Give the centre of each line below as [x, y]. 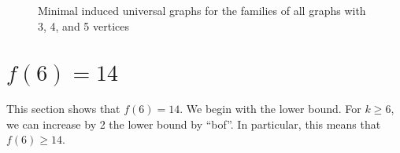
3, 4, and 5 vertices [83, 25]
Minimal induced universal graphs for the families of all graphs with [202, 10]
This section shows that [63, 109]
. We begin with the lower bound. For [270, 109]
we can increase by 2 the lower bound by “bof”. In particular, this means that [194, 124]
